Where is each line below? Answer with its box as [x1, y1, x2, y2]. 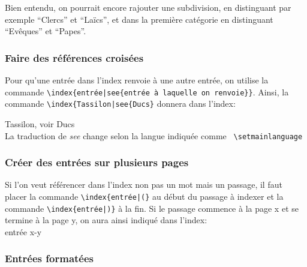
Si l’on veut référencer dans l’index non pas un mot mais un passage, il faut [5, 178, 282, 191]
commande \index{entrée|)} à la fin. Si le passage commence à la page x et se [5, 202, 299, 214]
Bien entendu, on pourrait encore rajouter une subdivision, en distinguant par [5, 1, 291, 13]
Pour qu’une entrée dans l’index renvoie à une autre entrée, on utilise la [5, 74, 269, 86]
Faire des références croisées [5, 50, 144, 65]
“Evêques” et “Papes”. [5, 25, 86, 37]
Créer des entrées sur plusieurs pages [5, 155, 189, 170]
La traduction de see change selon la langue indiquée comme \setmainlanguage [5, 129, 303, 142]
